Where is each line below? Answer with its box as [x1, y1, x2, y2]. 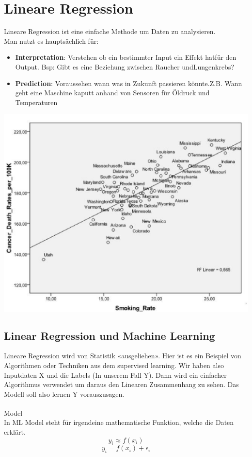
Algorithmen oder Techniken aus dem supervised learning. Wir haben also [4, 360, 224, 370]
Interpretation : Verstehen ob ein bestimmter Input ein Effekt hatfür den [15, 52, 236, 62]
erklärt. [4, 427, 26, 437]
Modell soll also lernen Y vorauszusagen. [4, 388, 125, 399]
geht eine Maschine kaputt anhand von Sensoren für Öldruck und [15, 88, 210, 98]
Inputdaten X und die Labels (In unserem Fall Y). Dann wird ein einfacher [4, 369, 227, 380]
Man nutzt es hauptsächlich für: [4, 35, 99, 46]
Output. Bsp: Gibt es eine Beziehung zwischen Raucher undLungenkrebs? [15, 61, 235, 71]
